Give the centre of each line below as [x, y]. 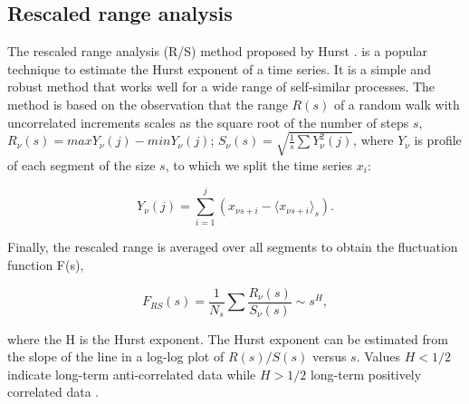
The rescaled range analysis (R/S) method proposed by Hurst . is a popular [218, 51]
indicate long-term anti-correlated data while [132, 374]
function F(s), [46, 265]
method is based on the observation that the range [148, 104]
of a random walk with [397, 104]
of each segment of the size [81, 164]
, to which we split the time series [259, 164]
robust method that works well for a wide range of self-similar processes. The [221, 87]
